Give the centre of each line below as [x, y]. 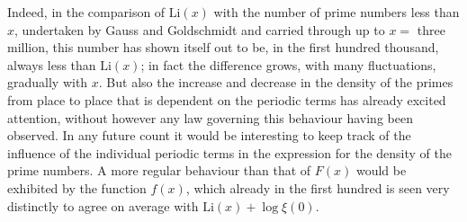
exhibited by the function [77, 187]
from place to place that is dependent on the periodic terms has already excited [227, 99]
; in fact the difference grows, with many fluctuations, [288, 64]
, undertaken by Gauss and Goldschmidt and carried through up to [200, 29]
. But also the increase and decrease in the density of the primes [276, 82]
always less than [52, 64]
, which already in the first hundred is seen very [318, 187]
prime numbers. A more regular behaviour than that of [159, 170]
